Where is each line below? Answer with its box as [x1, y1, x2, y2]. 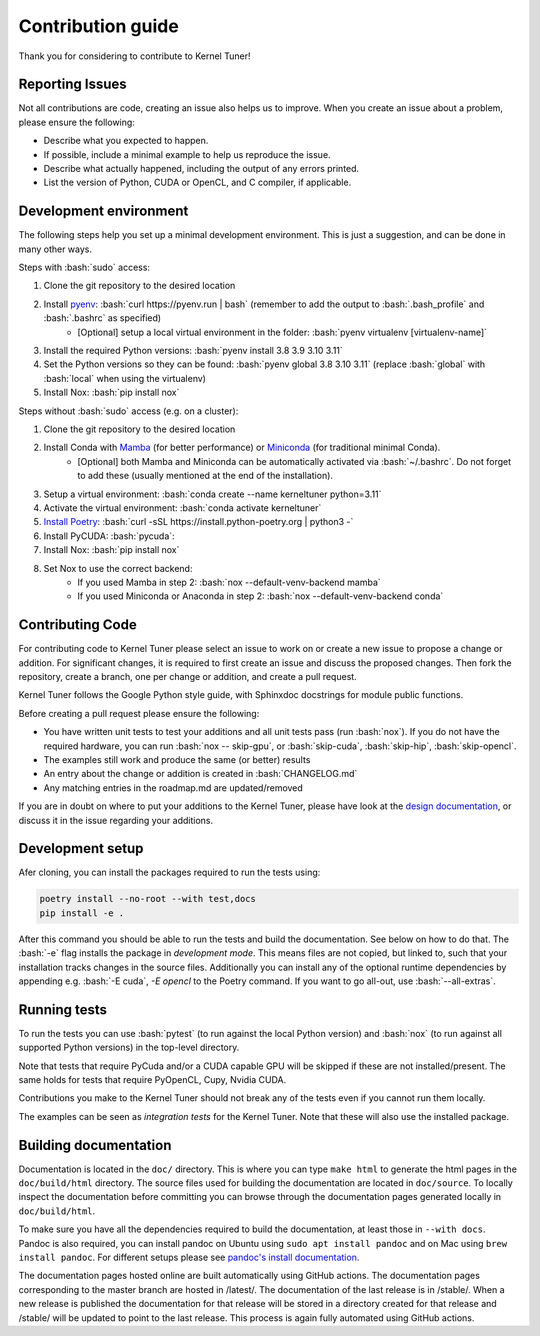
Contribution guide [18, 15, 179, 37]
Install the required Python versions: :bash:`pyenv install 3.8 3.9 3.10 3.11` [43, 345, 344, 357]
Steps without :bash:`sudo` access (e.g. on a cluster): [18, 405, 239, 417]
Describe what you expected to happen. [43, 135, 209, 147]
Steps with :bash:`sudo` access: [18, 261, 150, 274]
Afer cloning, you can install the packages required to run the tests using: [18, 866, 321, 879]
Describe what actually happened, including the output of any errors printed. [43, 163, 360, 175]
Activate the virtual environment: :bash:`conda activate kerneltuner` [43, 501, 322, 514]
